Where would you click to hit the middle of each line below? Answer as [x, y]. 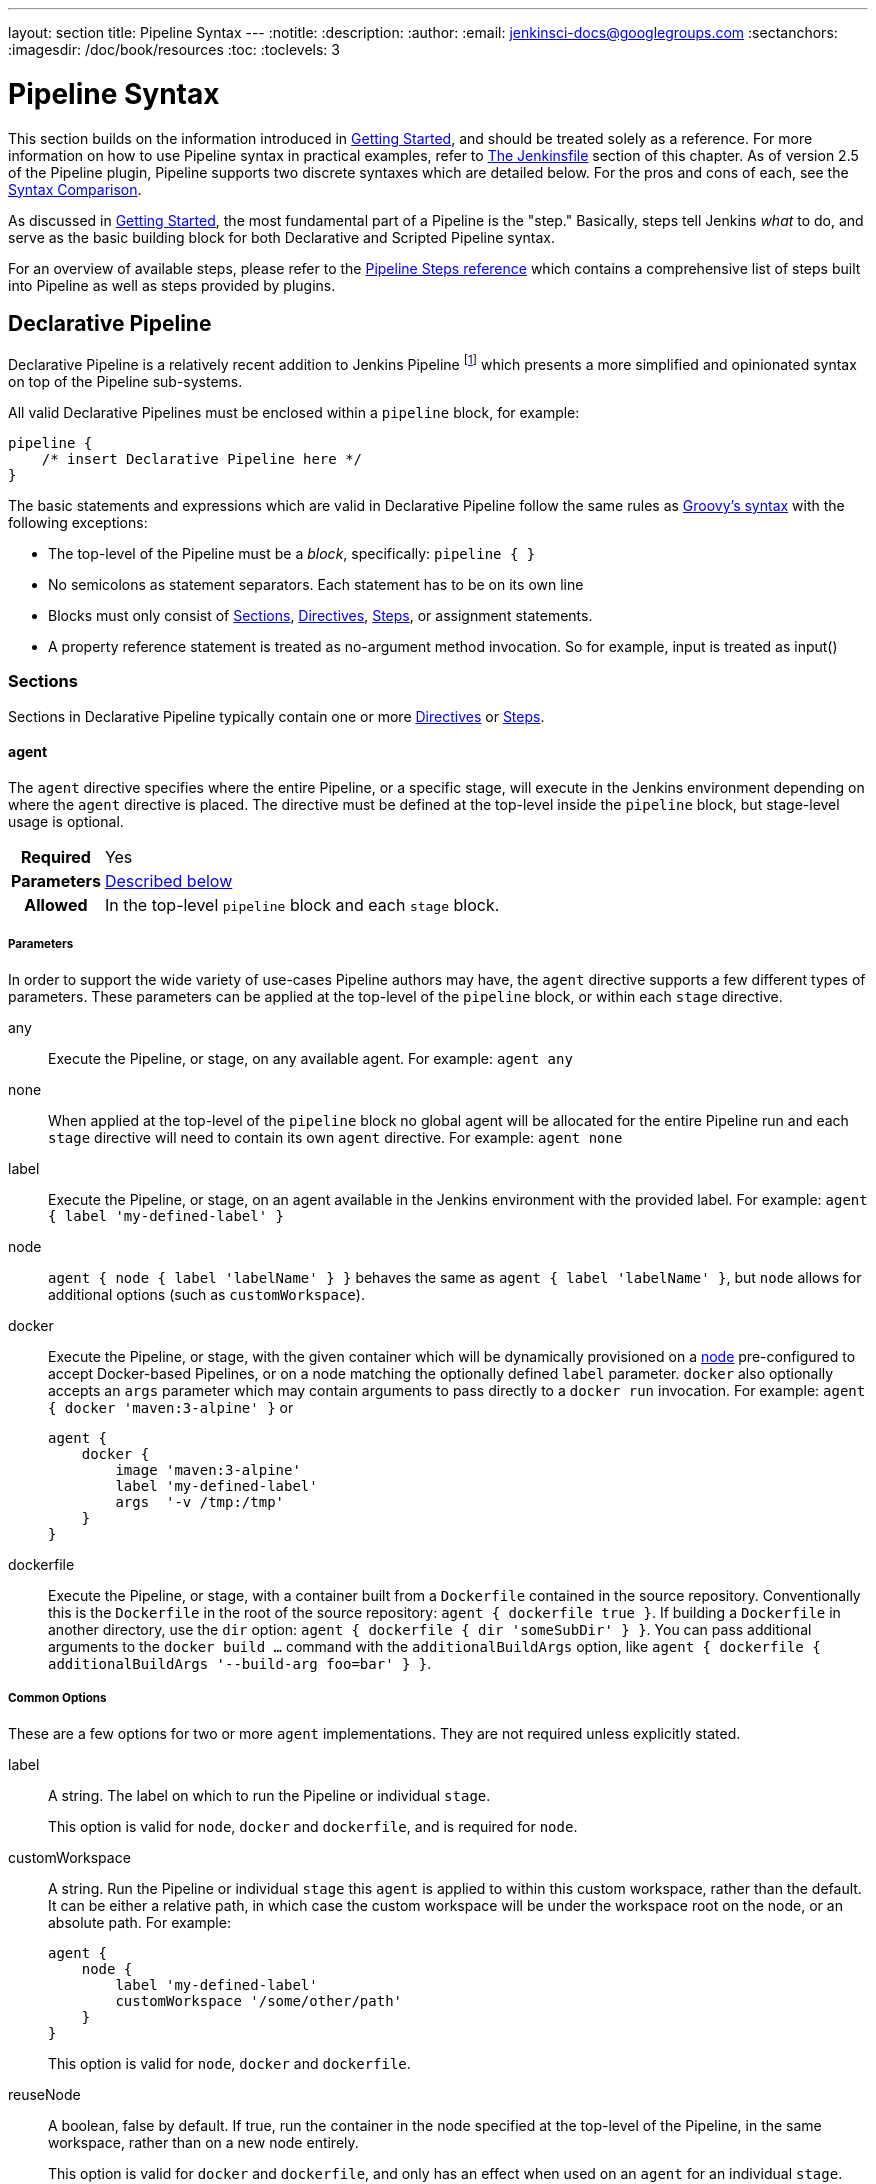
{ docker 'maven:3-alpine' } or [171, 1407]
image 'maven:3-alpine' [208, 1469]
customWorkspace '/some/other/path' [259, 2000]
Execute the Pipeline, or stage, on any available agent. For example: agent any [310, 1058]
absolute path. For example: [139, 1922]
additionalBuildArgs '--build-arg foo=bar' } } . [240, 1663]
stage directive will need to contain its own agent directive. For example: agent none [335, 1137]
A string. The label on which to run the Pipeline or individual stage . [269, 1795]
